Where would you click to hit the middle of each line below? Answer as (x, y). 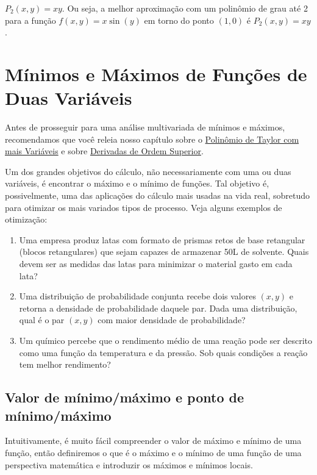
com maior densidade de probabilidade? (172, 320)
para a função (30, 20)
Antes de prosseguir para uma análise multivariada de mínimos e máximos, (145, 127)
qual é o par (42, 320)
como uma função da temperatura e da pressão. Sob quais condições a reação (163, 352)
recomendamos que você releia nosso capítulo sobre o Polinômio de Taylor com (152, 139)
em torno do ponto (179, 20)
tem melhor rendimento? (65, 364)
